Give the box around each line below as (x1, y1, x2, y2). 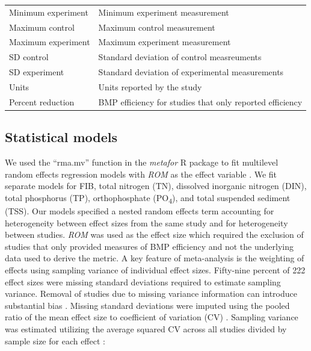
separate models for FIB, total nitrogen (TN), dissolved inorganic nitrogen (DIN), (5, 179, 307, 192)
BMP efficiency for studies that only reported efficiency (98, 95, 303, 108)
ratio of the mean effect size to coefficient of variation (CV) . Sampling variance (5, 311, 298, 323)
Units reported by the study (98, 80, 202, 93)
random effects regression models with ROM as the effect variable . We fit (5, 167, 277, 180)
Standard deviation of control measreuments (98, 51, 262, 63)
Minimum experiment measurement (98, 5, 229, 18)
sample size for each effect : (5, 334, 105, 347)
